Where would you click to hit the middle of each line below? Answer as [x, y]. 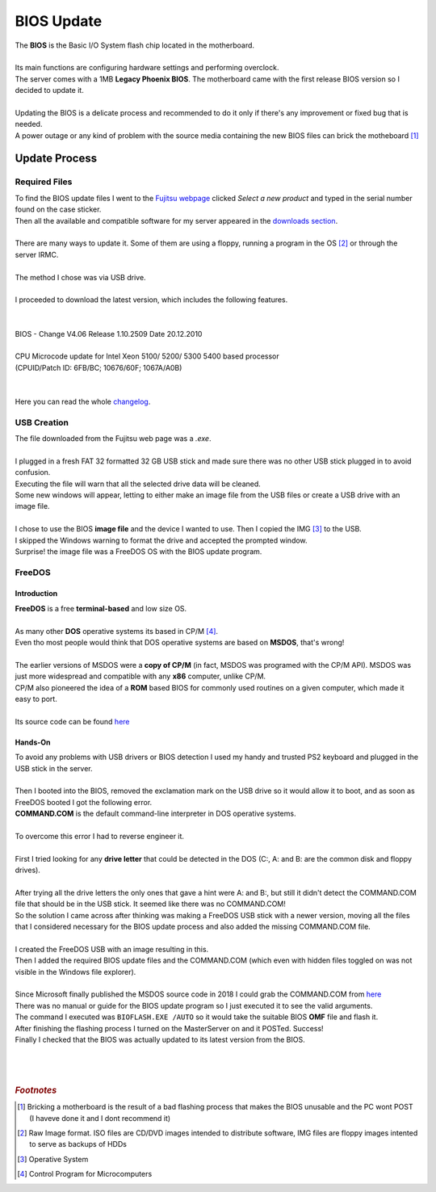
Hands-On [33, 742]
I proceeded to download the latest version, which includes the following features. [151, 300]
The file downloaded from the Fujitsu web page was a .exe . [113, 439]
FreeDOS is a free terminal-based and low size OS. [101, 608]
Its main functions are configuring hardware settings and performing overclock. [147, 68]
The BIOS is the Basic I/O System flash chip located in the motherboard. [134, 45]
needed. [29, 124]
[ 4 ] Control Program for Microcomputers [85, 1174]
